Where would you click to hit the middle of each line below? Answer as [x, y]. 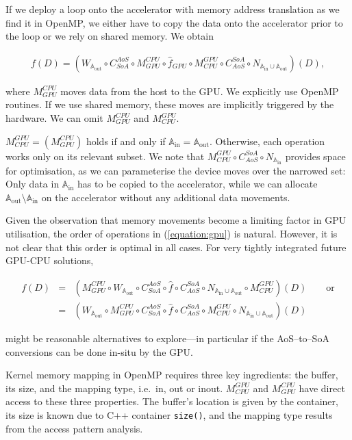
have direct [322, 388]
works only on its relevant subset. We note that [105, 156]
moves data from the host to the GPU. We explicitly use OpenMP [200, 91]
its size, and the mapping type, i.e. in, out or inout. [114, 388]
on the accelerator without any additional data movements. [166, 197]
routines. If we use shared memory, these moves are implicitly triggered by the [170, 104]
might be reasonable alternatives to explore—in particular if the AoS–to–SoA [167, 338]
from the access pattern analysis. [74, 428]
